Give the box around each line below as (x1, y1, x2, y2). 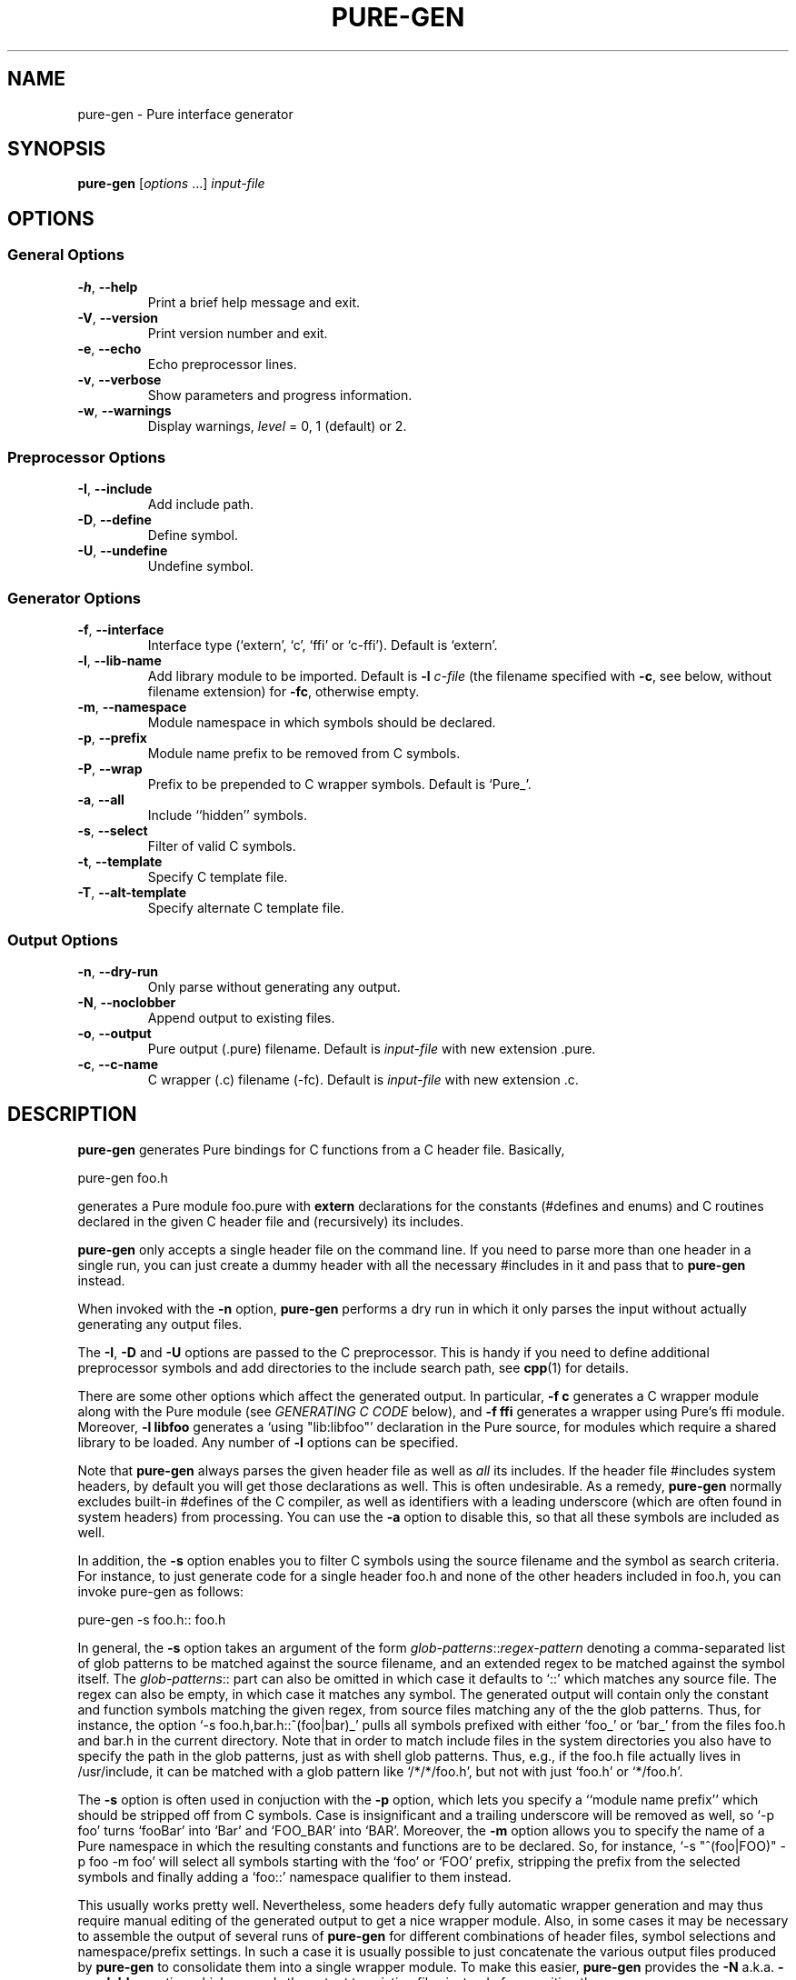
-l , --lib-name (77, 653, 162, 669)
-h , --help (77, 278, 138, 295)
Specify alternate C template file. (147, 900, 344, 916)
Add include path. (147, 496, 254, 513)
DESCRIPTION (7, 1103, 137, 1126)
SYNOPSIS (7, 137, 106, 161)
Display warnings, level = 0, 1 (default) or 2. (147, 417, 407, 434)
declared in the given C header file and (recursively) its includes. (77, 1213, 464, 1229)
